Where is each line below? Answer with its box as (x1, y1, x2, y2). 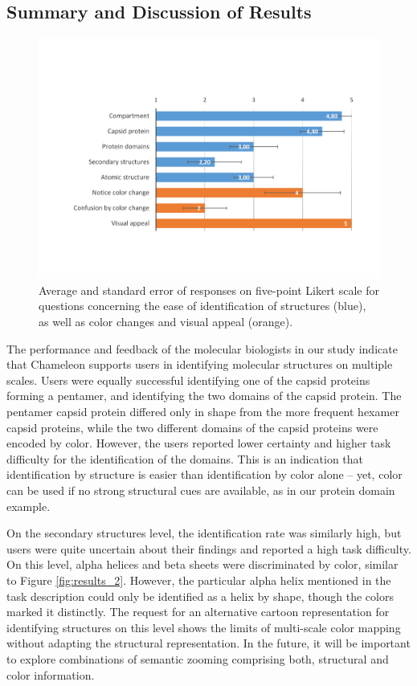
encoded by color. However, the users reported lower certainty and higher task (6, 435, 391, 451)
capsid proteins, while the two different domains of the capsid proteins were (6, 419, 378, 435)
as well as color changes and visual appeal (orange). (39, 313, 293, 330)
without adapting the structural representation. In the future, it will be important (6, 635, 411, 651)
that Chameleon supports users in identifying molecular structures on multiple (6, 356, 393, 373)
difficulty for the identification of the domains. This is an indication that (6, 450, 364, 467)
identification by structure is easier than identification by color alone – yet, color (6, 466, 403, 483)
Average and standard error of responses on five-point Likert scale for (39, 281, 380, 298)
